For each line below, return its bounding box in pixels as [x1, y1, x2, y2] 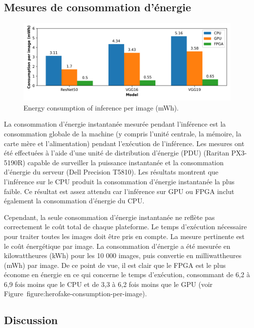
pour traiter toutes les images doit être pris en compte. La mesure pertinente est [4, 231, 245, 241]
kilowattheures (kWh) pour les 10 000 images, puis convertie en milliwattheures [4, 250, 242, 261]
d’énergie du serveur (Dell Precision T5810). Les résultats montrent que [4, 167, 219, 177]
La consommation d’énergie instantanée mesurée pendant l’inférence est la [4, 119, 226, 129]
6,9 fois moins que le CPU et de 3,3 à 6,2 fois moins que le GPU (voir [4, 279, 213, 289]
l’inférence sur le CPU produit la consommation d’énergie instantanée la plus [4, 176, 235, 186]
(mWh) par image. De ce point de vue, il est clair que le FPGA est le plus [4, 260, 226, 270]
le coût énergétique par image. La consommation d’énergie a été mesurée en [4, 241, 231, 251]
